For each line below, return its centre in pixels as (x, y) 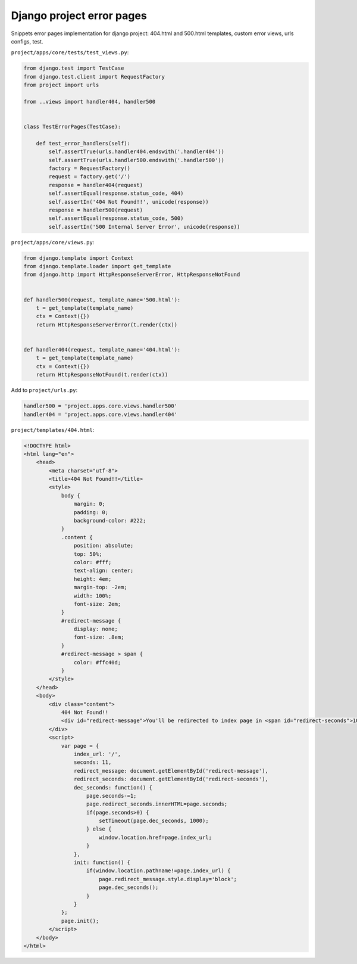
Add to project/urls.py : (44, 390)
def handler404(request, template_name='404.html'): (102, 349)
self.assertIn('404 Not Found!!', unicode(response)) (129, 202)
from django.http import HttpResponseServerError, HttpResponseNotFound (132, 275)
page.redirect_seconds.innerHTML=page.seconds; (157, 804)
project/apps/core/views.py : (53, 242)
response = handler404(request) (95, 185)
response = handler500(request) (95, 210)
